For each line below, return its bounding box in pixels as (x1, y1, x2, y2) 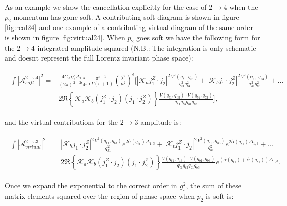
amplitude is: (140, 116, 181, 127)
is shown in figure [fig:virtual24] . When (5, 32, 125, 42)
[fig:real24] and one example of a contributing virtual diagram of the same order (5, 22, 253, 33)
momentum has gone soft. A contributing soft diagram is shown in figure (13, 11, 239, 22)
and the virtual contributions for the (5, 116, 118, 127)
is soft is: (205, 190, 234, 201)
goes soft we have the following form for (136, 32, 260, 42)
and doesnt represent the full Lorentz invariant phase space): (5, 52, 193, 63)
